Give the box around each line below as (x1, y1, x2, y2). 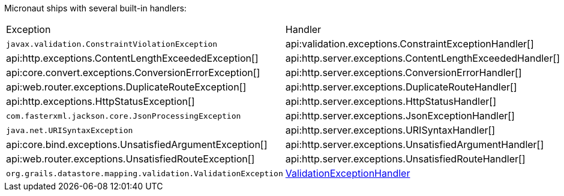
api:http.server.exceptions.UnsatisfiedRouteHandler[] (285, 153, 526, 165)
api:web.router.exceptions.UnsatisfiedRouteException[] (6, 153, 255, 165)
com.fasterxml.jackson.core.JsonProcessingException (6, 111, 241, 120)
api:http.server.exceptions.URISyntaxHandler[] (285, 124, 496, 136)
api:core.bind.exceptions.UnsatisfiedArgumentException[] (6, 138, 268, 150)
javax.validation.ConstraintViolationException (6, 39, 218, 49)
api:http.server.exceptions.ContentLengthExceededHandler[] (285, 52, 560, 64)
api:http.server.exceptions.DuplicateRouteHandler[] (285, 81, 517, 93)
